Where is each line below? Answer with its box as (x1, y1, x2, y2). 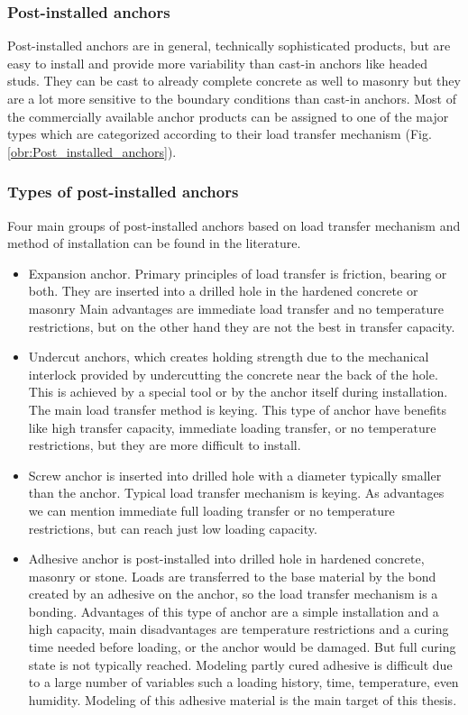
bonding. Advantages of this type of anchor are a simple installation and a (28, 601, 439, 620)
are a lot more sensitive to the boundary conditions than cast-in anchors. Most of (7, 89, 457, 107)
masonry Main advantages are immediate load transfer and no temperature (28, 298, 444, 317)
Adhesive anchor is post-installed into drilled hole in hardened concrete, (28, 549, 425, 568)
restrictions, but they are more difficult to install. (28, 435, 301, 454)
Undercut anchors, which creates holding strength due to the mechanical (28, 347, 429, 366)
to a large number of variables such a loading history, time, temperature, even (28, 673, 459, 692)
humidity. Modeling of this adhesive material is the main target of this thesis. (28, 690, 457, 709)
